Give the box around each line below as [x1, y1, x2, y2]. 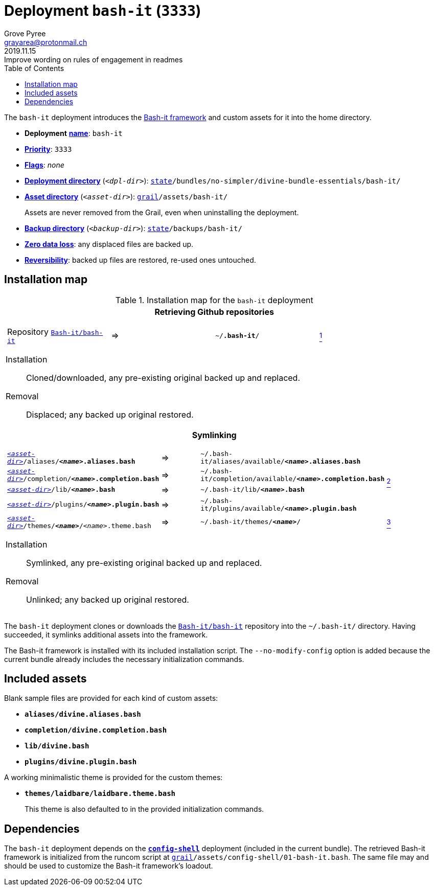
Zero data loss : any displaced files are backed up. [25, 239, 194, 248]
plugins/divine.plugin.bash [25, 758, 137, 766]
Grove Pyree [4, 29, 46, 38]
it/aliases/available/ [200, 457, 285, 465]
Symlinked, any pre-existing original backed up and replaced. [26, 557, 262, 568]
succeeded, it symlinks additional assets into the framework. [4, 630, 208, 639]
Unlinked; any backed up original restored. [26, 594, 189, 605]
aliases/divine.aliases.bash [25, 710, 141, 719]
